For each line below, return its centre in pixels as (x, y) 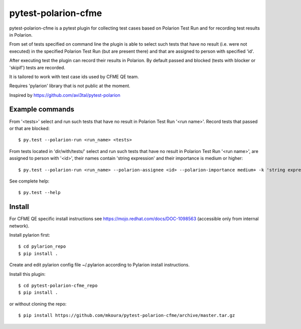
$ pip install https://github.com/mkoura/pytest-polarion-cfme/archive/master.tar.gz (127, 315)
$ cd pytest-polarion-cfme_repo (58, 285)
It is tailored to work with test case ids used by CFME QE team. (74, 76)
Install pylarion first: (30, 235)
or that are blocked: (30, 128)
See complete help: (29, 181)
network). (19, 226)
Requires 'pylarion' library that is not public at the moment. (70, 86)
